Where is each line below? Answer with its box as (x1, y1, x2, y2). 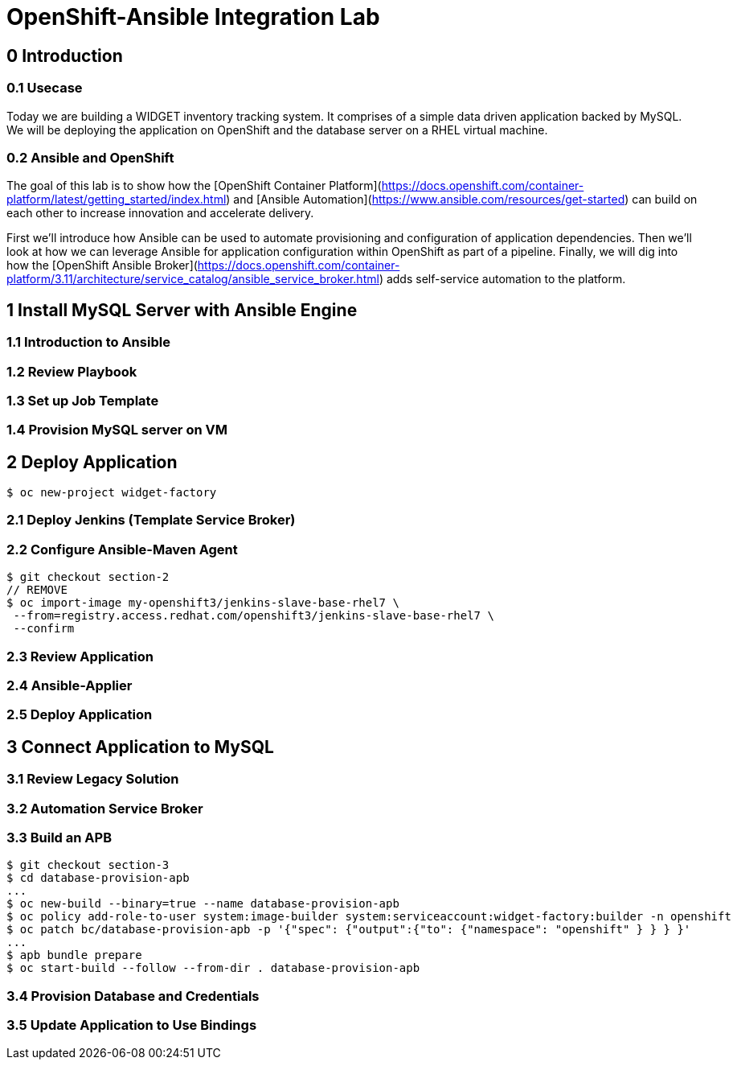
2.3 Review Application (6, 648, 154, 665)
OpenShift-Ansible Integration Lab (6, 3, 380, 31)
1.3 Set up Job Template (6, 392, 159, 409)
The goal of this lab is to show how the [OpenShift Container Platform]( (6, 179, 382, 193)
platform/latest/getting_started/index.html (6, 192, 227, 207)
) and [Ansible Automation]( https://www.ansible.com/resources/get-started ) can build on (226, 192, 698, 207)
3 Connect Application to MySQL (6, 736, 274, 757)
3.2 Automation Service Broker (6, 800, 203, 817)
